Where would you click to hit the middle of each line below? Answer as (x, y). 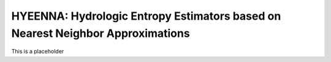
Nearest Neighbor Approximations (101, 33)
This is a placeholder (38, 52)
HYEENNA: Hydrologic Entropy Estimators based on (146, 16)
